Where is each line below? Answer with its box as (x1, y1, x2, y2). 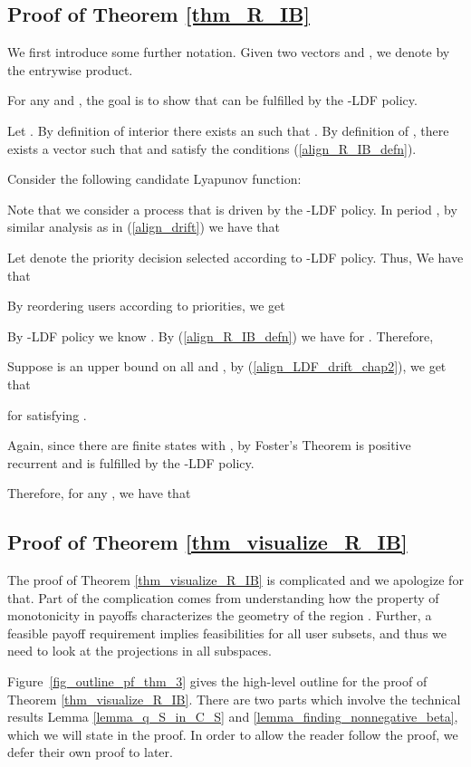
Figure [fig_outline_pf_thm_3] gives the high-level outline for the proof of (7, 672, 428, 691)
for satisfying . (7, 405, 87, 424)
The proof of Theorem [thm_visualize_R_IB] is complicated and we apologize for (7, 570, 464, 590)
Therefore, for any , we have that (7, 484, 191, 503)
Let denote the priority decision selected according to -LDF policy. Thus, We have (7, 247, 464, 266)
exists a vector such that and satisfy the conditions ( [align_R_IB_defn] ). (7, 139, 417, 158)
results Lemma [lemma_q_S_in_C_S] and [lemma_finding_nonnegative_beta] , (7, 707, 458, 726)
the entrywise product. (7, 60, 133, 79)
